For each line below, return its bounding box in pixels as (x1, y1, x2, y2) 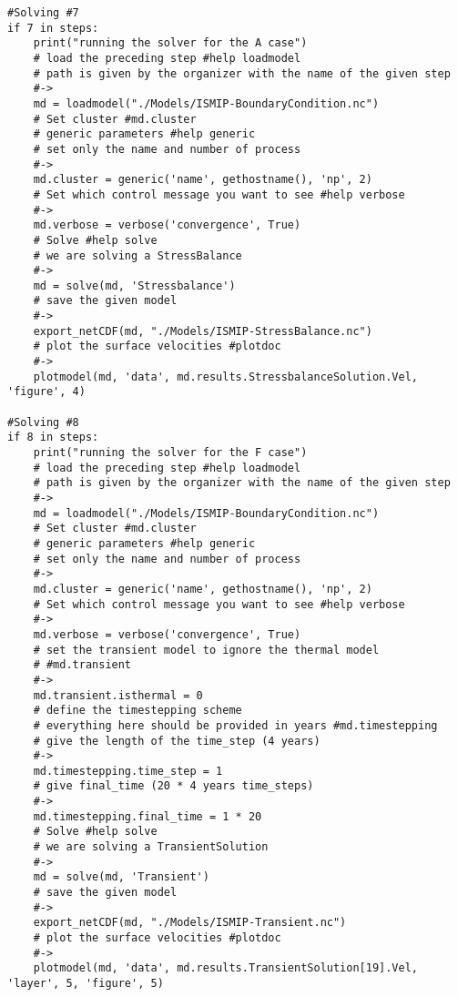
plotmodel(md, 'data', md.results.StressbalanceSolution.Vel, (33, 370, 419, 383)
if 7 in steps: (7, 21, 99, 35)
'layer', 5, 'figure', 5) (7, 977, 164, 990)
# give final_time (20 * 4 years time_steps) (33, 779, 314, 793)
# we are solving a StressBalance (33, 249, 242, 262)
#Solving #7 (7, 6, 79, 19)
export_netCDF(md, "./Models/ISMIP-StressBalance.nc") (33, 324, 372, 338)
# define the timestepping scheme (33, 704, 242, 717)
